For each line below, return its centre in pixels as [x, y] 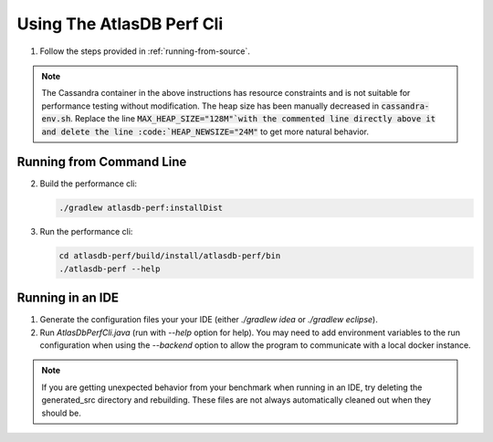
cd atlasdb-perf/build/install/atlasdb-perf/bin [170, 256]
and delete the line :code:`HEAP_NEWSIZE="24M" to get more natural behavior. [205, 132]
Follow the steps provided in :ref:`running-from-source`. [145, 51]
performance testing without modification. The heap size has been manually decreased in [210, 106]
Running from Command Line [102, 162]
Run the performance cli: [86, 232]
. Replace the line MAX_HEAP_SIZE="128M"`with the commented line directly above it [253, 119]
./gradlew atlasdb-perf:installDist [141, 208]
